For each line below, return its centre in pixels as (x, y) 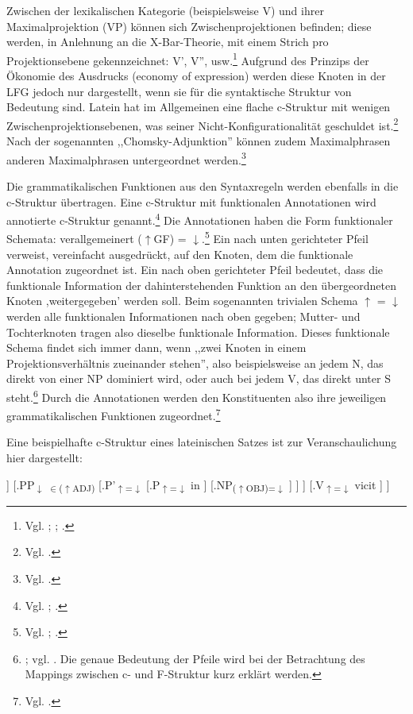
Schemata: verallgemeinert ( (74, 238)
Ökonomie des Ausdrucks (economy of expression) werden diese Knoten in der (196, 76)
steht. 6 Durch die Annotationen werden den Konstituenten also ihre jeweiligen (197, 396)
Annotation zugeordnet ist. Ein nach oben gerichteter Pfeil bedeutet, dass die (195, 270)
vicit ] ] (372, 484)
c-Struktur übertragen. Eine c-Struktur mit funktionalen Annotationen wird (191, 201)
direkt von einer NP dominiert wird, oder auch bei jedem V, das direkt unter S (199, 378)
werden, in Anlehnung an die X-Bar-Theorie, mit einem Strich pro (168, 42)
